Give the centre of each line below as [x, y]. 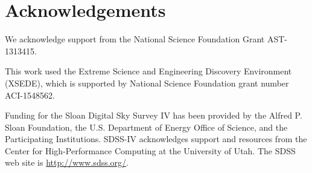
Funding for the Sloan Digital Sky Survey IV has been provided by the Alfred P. [154, 115]
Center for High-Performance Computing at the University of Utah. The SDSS [150, 150]
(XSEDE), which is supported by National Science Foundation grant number [147, 83]
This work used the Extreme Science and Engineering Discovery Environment [148, 71]
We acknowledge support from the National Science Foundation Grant [135, 39]
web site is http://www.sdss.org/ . [67, 162]
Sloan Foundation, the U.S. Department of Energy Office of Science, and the [146, 127]
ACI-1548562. [30, 95]
